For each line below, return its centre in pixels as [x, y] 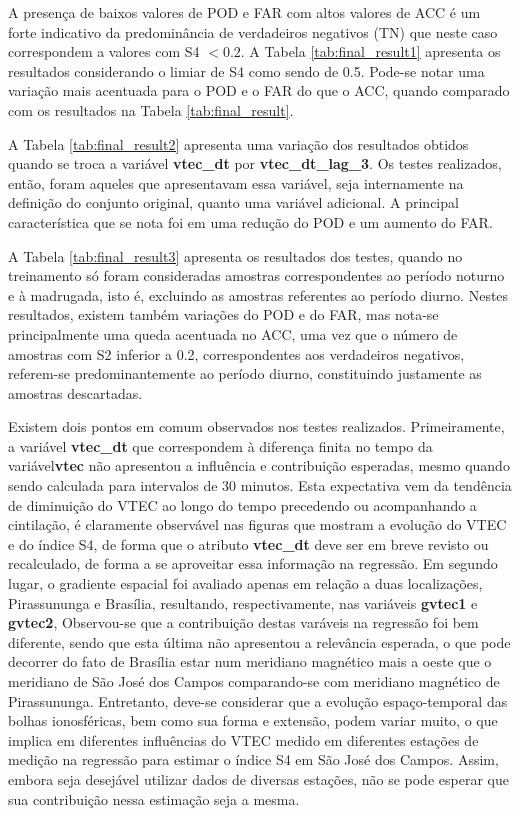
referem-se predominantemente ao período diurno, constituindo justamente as [245, 373]
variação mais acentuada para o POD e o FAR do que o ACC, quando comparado [259, 90]
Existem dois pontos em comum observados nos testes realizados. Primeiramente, [256, 426]
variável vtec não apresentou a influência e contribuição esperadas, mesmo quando [259, 465]
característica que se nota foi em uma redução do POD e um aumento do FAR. [250, 221]
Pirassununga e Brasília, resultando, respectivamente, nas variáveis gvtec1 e [243, 602]
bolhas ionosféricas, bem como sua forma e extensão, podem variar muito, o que [253, 720]
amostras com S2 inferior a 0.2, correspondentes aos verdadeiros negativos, [236, 353]
